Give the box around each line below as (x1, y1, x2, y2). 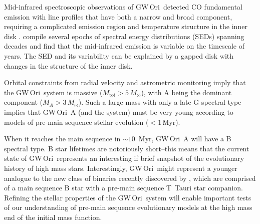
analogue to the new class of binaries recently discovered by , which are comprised (4, 172, 256, 183)
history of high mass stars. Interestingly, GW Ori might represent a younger (4, 162, 237, 173)
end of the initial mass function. (4, 211, 102, 222)
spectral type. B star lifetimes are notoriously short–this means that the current (4, 143, 249, 153)
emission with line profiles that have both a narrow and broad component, (4, 11, 232, 22)
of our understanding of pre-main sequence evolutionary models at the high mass (4, 202, 252, 212)
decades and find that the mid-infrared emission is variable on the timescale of (4, 41, 244, 51)
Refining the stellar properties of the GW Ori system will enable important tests (4, 192, 251, 202)
